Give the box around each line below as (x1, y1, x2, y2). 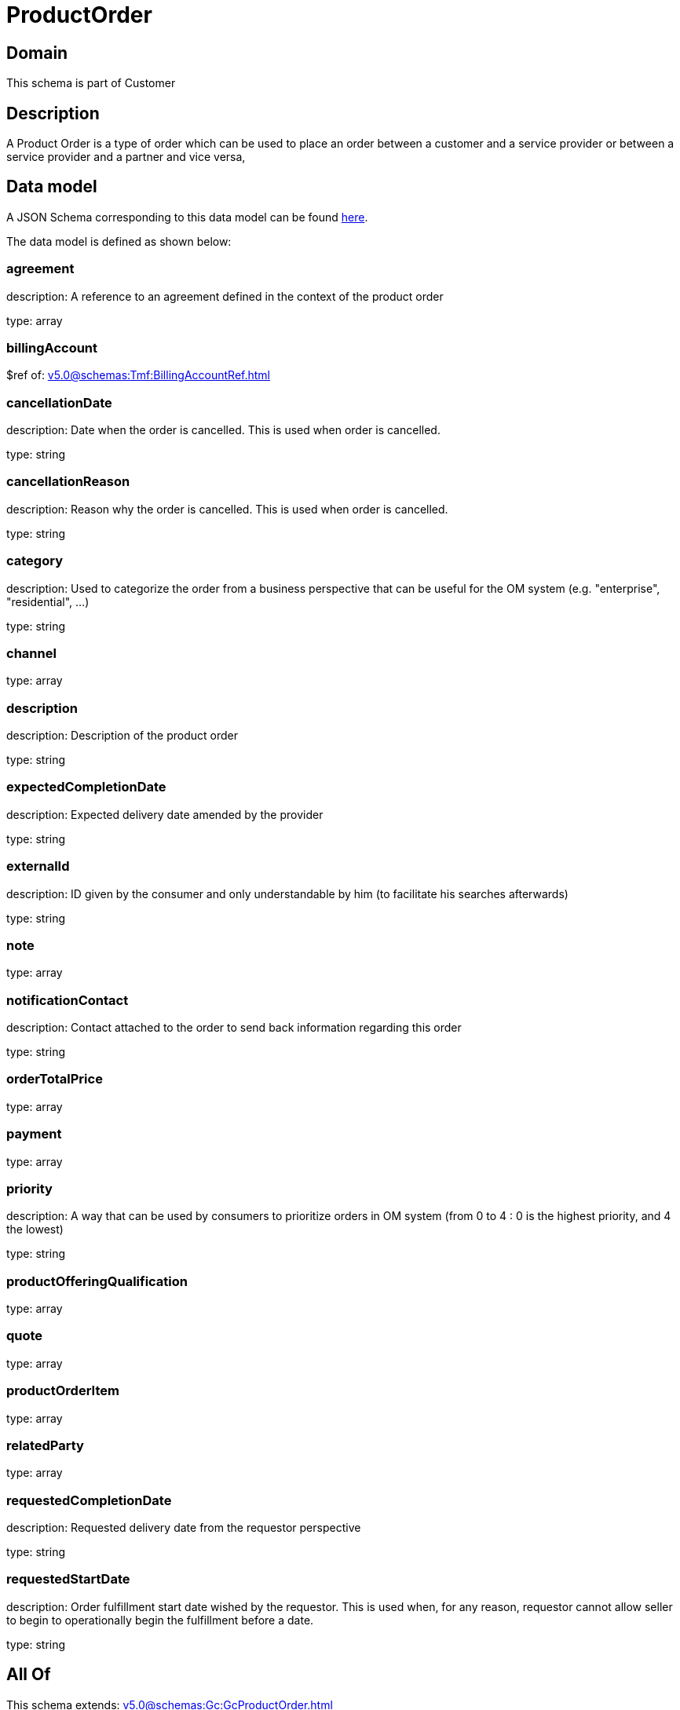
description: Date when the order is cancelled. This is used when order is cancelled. (6, 423, 441, 437)
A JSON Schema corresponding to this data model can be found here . (6, 210, 368, 224)
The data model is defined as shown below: (6, 234, 232, 248)
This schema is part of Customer (6, 76, 176, 90)
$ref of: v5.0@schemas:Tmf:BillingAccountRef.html (6, 368, 270, 382)
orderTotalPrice (6, 1071, 103, 1087)
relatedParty (6, 1437, 84, 1453)
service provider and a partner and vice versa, (6, 150, 246, 164)
